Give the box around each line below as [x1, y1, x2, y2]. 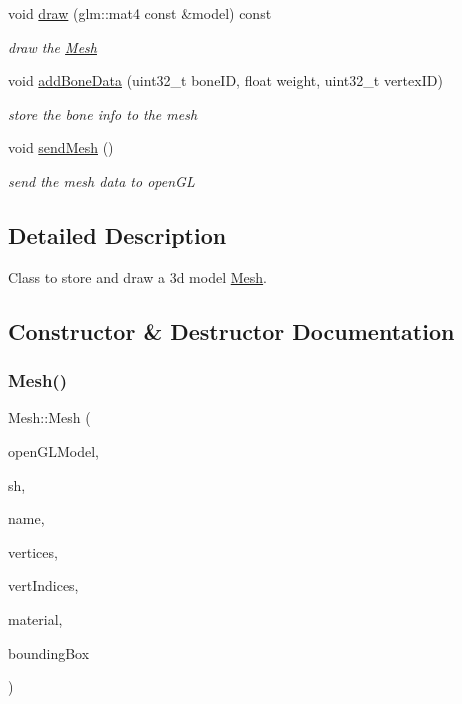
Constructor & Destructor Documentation [8, 315, 455, 346]
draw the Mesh [8, 36, 97, 57]
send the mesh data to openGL [8, 170, 195, 191]
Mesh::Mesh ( [8, 407, 91, 428]
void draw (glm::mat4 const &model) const [8, 3, 272, 23]
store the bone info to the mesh [8, 103, 198, 124]
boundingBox [8, 642, 90, 663]
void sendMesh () [8, 137, 114, 158]
